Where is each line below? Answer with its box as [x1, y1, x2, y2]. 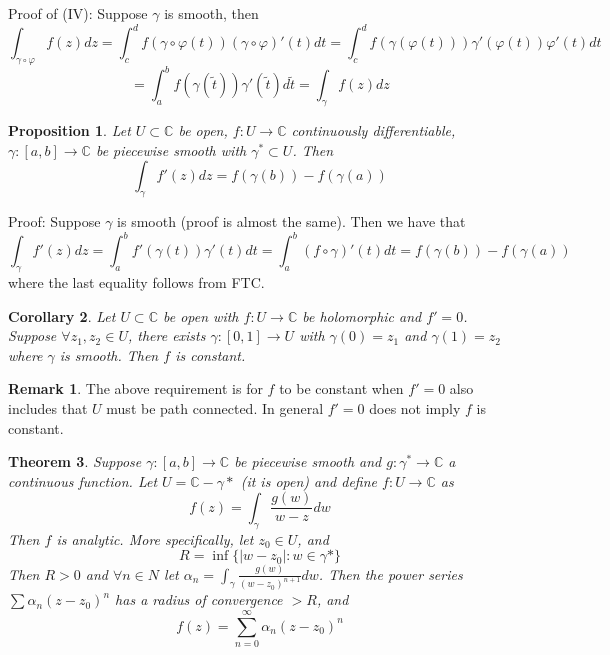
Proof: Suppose [8, 211, 101, 232]
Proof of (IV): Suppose [8, 3, 148, 23]
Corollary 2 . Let [8, 305, 116, 326]
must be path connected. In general [106, 398, 324, 419]
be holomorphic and [302, 305, 422, 326]
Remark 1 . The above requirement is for [8, 378, 263, 399]
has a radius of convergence [115, 589, 283, 610]
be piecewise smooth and [234, 451, 382, 472]
